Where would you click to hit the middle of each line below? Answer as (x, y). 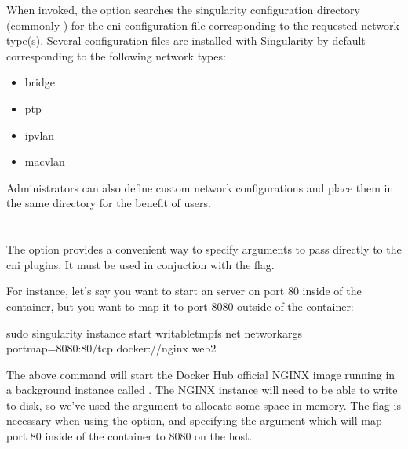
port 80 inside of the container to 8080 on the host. (129, 436)
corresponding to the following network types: (116, 55)
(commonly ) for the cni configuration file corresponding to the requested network (203, 25)
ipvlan (40, 135)
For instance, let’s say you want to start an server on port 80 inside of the (184, 291)
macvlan (45, 161)
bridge (40, 82)
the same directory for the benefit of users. (109, 203)
